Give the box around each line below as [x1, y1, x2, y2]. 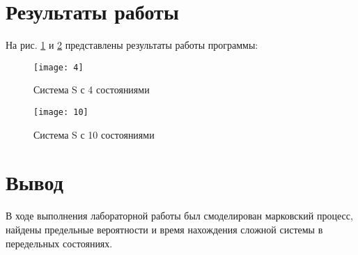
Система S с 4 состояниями [33, 82, 150, 97]
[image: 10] [33, 107, 88, 117]
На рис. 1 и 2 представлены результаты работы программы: [6, 38, 258, 52]
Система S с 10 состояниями [33, 127, 155, 141]
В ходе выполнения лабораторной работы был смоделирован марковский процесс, [6, 208, 353, 223]
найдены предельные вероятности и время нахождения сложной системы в [6, 222, 323, 236]
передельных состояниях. [6, 235, 113, 250]
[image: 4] [33, 62, 84, 72]
